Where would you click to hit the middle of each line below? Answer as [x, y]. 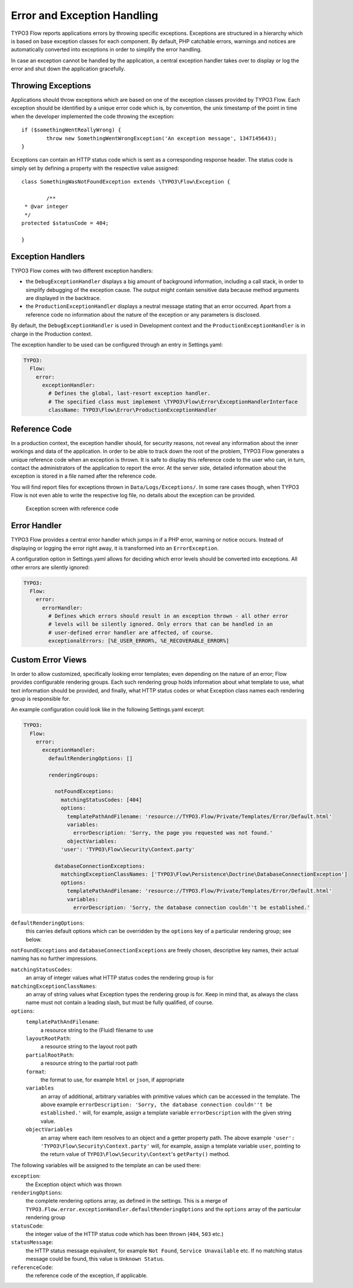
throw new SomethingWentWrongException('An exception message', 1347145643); [162, 138]
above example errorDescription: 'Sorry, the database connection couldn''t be [156, 1105]
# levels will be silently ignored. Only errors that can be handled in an [161, 624]
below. [34, 939]
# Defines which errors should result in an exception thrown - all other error [169, 616]
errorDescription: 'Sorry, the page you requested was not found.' [173, 833]
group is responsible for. [41, 698]
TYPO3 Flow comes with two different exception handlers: [82, 271]
